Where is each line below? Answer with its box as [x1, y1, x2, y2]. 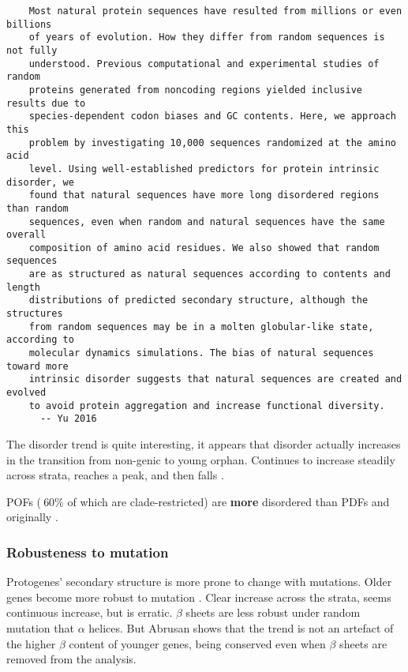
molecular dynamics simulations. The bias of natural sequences [28, 347, 374, 359]
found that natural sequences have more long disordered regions [28, 190, 380, 201]
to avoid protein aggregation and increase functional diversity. [28, 400, 385, 411]
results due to [6, 97, 86, 109]
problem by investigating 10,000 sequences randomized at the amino [28, 137, 396, 148]
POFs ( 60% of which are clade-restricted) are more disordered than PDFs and [6, 493, 390, 509]
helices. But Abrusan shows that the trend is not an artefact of [88, 619, 394, 636]
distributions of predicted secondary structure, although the [28, 295, 369, 306]
